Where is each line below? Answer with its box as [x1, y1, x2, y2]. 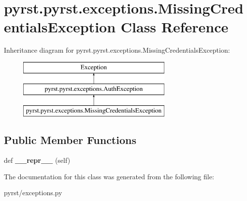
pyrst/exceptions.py [4, 187, 62, 198]
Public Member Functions [4, 132, 136, 147]
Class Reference [120, 17, 229, 37]
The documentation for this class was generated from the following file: [4, 171, 214, 181]
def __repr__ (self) [4, 155, 71, 165]
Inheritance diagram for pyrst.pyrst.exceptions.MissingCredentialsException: [4, 45, 230, 55]
